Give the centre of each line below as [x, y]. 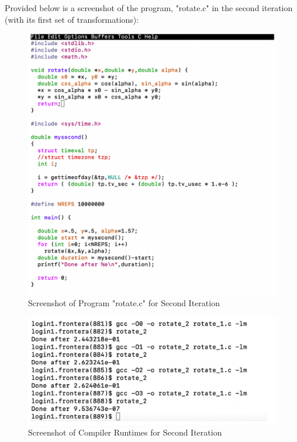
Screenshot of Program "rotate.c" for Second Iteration [124, 302]
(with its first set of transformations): [72, 19]
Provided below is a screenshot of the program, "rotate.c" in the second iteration [149, 8]
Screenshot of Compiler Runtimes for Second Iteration [125, 432]
